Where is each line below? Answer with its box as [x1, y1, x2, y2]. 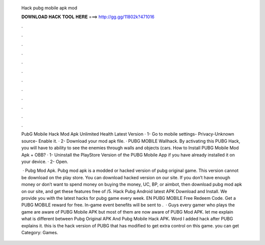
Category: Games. [21, 229, 58, 235]
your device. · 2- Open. [21, 159, 68, 164]
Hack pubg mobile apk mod [21, 5, 78, 11]
